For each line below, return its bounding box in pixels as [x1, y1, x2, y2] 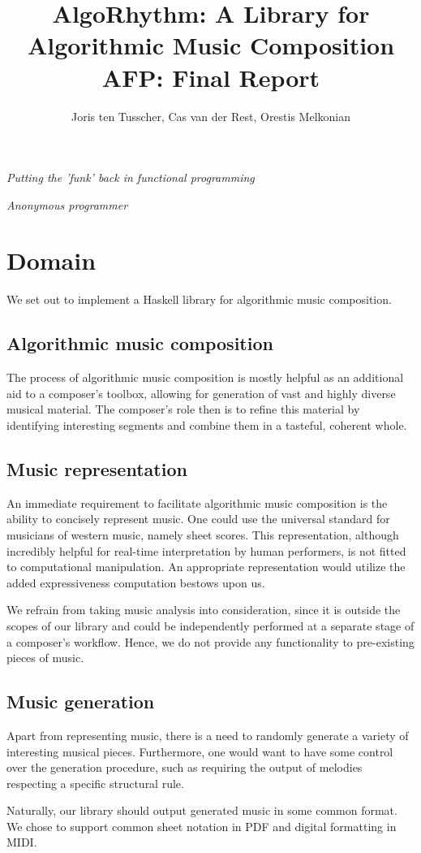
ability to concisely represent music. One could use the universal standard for [6, 510, 390, 527]
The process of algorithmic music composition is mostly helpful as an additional [6, 369, 404, 386]
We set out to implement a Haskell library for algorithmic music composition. [6, 291, 392, 308]
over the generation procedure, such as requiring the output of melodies [6, 759, 363, 776]
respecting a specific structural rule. [6, 774, 184, 791]
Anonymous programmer [6, 196, 128, 213]
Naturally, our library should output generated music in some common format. [6, 802, 397, 819]
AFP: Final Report [101, 60, 320, 93]
